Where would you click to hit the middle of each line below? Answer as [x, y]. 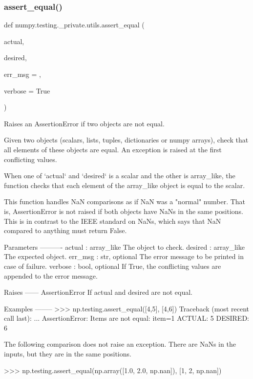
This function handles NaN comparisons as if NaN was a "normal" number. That [125, 201]
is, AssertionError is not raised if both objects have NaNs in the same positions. [124, 211]
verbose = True [27, 90]
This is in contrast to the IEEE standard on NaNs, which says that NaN [113, 221]
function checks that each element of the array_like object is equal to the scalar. [125, 185]
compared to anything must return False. [65, 230]
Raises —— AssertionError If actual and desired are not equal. [98, 292]
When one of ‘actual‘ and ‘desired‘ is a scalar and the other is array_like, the [120, 176]
